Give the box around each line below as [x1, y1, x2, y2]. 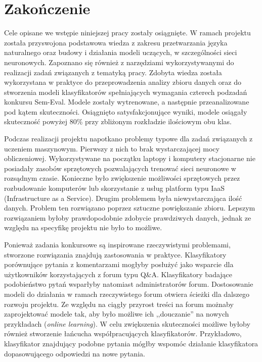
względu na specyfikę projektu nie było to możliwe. [4, 222, 162, 233]
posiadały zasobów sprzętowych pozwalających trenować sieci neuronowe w [4, 163, 236, 173]
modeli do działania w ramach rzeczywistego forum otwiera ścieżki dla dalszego [4, 288, 249, 299]
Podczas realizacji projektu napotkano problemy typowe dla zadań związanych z [4, 133, 253, 144]
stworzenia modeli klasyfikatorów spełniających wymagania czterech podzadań [4, 86, 247, 97]
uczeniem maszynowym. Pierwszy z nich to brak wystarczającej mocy [4, 143, 220, 153]
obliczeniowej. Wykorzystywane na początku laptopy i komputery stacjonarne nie [4, 153, 255, 164]
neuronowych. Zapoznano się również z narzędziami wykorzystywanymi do [4, 57, 234, 67]
